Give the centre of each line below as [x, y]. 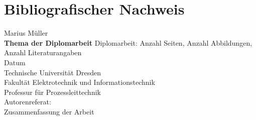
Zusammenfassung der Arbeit [49, 111]
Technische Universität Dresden [52, 72]
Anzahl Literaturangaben [43, 52]
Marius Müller [26, 33]
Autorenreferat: [28, 102]
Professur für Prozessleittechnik [52, 92]
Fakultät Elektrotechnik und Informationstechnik [80, 82]
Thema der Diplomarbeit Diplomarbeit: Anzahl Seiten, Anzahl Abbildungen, [128, 42]
